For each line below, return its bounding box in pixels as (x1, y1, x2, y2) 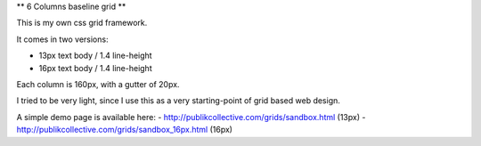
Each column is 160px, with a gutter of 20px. (16, 78, 180, 89)
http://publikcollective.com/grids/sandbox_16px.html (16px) (16, 125, 233, 135)
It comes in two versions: (16, 34, 109, 45)
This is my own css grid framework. (16, 18, 148, 28)
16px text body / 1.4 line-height (38, 62, 152, 73)
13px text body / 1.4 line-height (38, 50, 152, 61)
